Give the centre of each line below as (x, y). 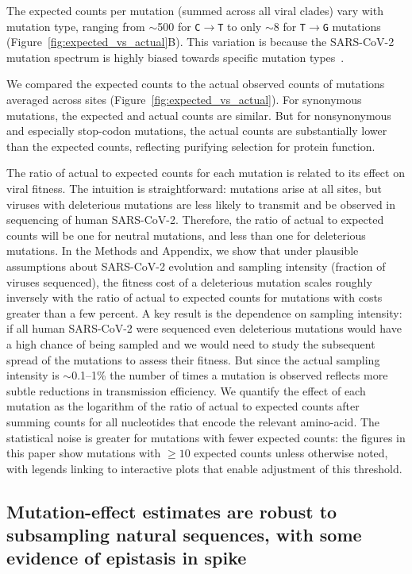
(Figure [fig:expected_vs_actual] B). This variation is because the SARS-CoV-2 (200, 42)
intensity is (33, 375)
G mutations (352, 26)
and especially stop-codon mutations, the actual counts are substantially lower (197, 131)
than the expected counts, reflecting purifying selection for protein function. (191, 146)
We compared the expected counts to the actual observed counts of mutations (196, 84)
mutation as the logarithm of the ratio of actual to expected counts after (183, 406)
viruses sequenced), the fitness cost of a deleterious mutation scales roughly (189, 281)
